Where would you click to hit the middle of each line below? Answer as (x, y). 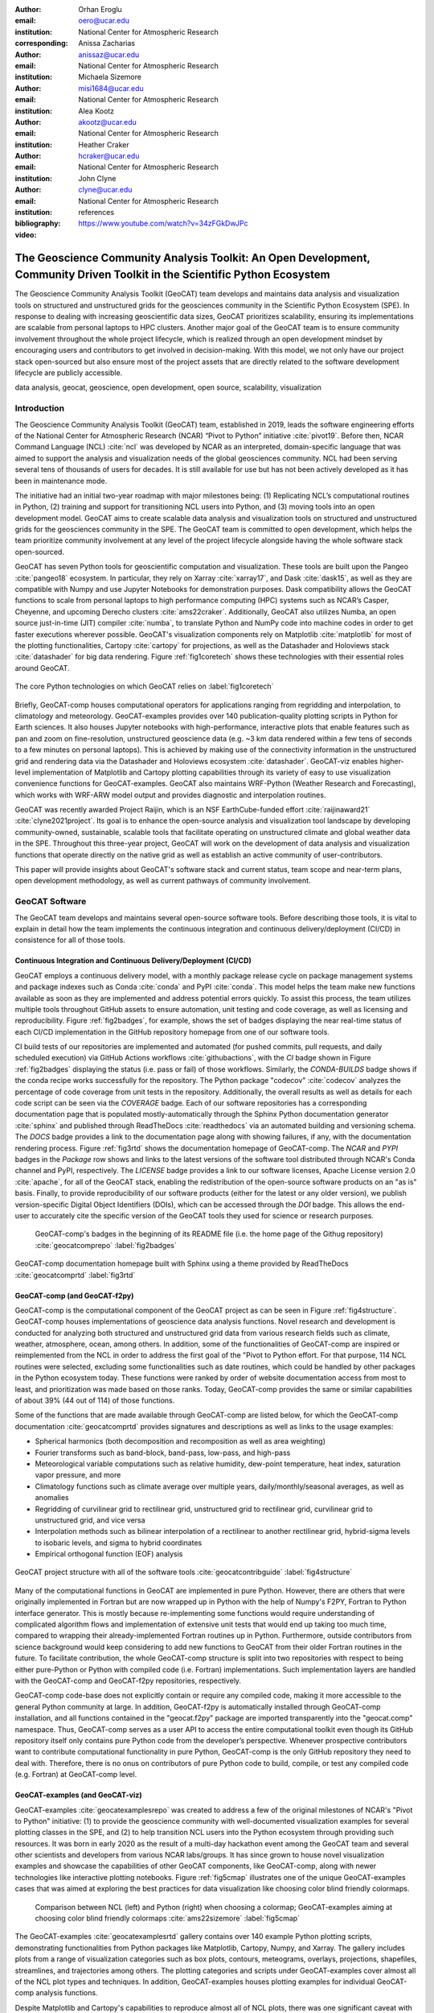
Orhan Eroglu (100, 9)
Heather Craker (104, 144)
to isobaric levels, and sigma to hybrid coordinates (119, 1543)
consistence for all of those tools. (70, 940)
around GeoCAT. (42, 668)
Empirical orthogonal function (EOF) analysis (109, 1554)
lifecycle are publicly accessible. (69, 373)
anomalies (52, 1498)
